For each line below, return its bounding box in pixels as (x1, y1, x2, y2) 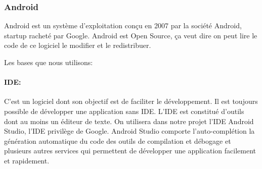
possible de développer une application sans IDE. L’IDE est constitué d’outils (4, 105, 244, 116)
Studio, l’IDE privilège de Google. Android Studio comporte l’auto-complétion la (4, 126, 255, 136)
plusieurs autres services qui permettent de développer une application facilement (4, 145, 256, 156)
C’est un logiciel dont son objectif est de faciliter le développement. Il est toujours (4, 96, 258, 106)
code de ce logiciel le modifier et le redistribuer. (4, 40, 151, 50)
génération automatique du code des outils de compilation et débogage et (4, 135, 231, 146)
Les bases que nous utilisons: (4, 57, 93, 67)
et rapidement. (4, 155, 50, 165)
